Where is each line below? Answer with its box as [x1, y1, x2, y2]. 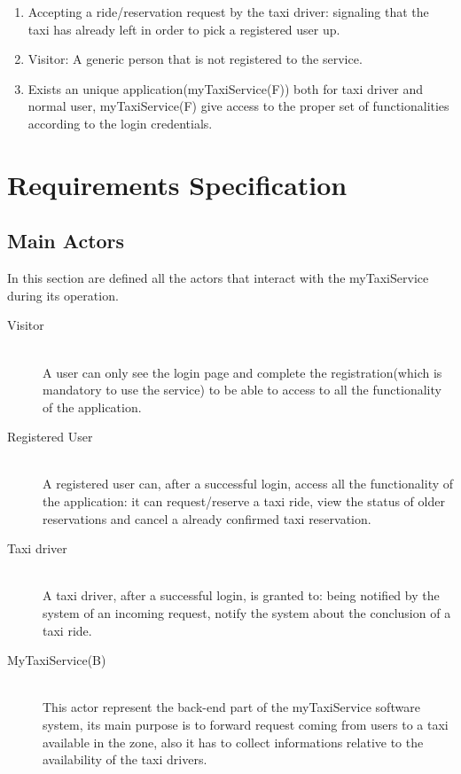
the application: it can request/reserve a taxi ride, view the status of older [43, 492, 445, 511]
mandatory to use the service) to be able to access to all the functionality [43, 380, 441, 399]
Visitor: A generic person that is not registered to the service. [27, 50, 363, 68]
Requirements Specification [7, 166, 348, 202]
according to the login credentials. [27, 113, 213, 132]
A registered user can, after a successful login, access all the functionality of [43, 474, 454, 493]
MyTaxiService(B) [7, 651, 106, 669]
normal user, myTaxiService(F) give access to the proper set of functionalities [27, 97, 449, 115]
